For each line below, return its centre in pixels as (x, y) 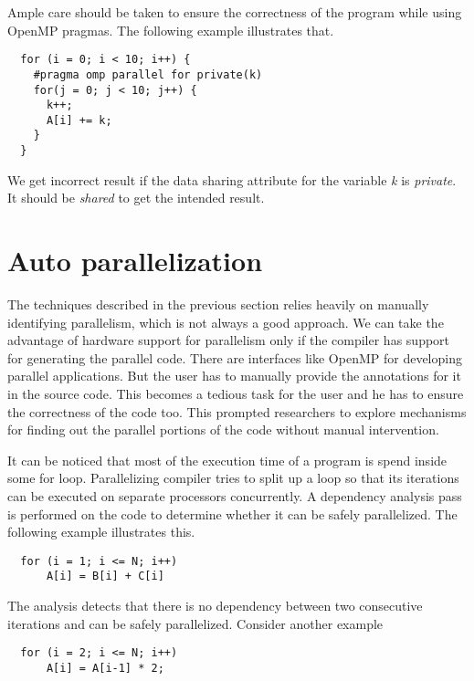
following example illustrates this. (101, 532)
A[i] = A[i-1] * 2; (105, 668)
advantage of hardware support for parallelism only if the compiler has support (229, 340)
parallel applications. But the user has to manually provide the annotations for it (234, 376)
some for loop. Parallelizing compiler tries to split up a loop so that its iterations (233, 478)
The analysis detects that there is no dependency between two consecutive (215, 606)
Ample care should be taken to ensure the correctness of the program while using (235, 12)
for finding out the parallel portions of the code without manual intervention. (223, 430)
